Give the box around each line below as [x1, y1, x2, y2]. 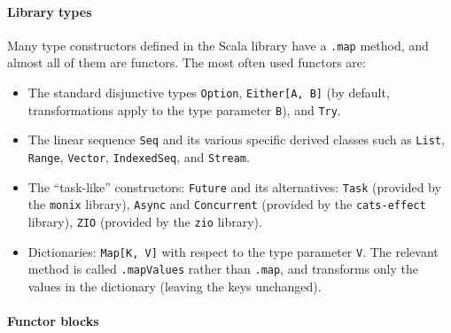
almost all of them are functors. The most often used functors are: [7, 53, 366, 72]
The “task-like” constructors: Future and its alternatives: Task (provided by [27, 177, 441, 196]
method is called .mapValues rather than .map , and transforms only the [27, 259, 418, 278]
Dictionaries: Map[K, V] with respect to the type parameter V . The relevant [27, 242, 439, 260]
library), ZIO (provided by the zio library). [27, 212, 262, 230]
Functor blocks [7, 312, 99, 330]
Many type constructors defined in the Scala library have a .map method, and [7, 35, 429, 54]
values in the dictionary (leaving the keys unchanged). [27, 276, 322, 295]
